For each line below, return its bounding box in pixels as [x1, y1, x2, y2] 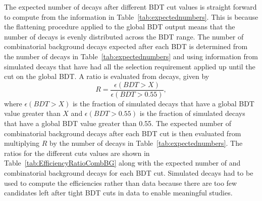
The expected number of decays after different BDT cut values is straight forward [4, 2, 257, 12]
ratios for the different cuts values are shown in [4, 147, 150, 158]
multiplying [4, 138, 40, 148]
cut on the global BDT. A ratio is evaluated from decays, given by [4, 71, 209, 82]
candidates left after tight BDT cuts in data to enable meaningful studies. [4, 187, 233, 198]
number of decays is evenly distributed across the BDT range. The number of [4, 31, 244, 42]
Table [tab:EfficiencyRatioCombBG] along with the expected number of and [4, 157, 241, 168]
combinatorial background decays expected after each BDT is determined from [4, 41, 248, 52]
